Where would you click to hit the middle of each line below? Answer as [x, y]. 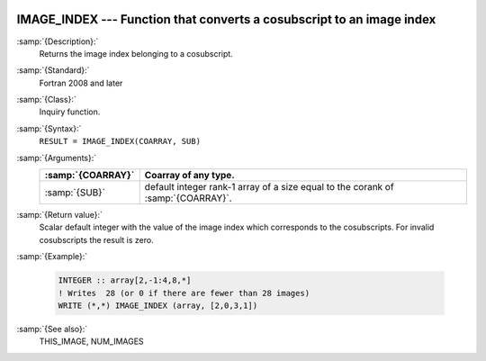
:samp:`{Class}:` [46, 100]
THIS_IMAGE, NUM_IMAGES [91, 341]
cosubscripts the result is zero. [96, 239]
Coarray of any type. [189, 176]
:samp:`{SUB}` [75, 193]
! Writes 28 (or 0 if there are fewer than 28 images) [184, 293]
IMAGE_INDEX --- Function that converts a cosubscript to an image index [226, 19]
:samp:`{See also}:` [52, 329]
